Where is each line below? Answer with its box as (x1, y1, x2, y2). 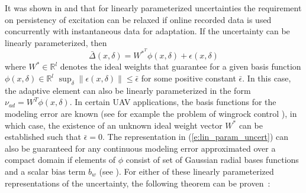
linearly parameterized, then (5, 36, 107, 48)
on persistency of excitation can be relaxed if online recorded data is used (5, 13, 272, 25)
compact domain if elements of (5, 153, 116, 166)
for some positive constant (141, 72, 236, 84)
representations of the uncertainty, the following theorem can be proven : (5, 176, 270, 189)
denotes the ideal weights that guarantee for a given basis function (60, 60, 301, 73)
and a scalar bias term (5, 165, 86, 177)
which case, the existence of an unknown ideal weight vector (5, 119, 223, 131)
